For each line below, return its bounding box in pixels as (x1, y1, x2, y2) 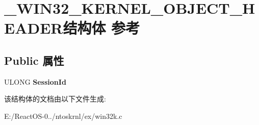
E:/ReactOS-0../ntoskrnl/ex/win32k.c (4, 110, 122, 121)
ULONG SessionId (4, 76, 66, 87)
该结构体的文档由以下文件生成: (4, 93, 106, 104)
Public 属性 (4, 52, 64, 68)
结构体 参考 (63, 17, 140, 38)
